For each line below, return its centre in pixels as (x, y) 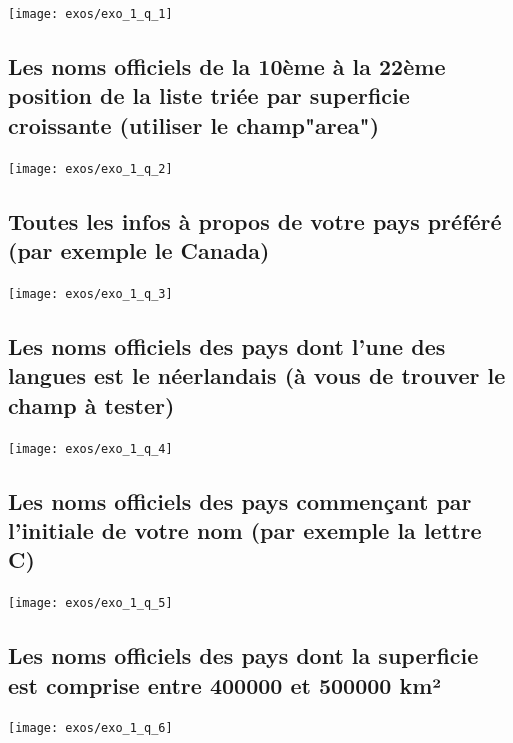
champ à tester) (91, 404)
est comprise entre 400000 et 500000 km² (224, 684)
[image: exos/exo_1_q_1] (90, 14)
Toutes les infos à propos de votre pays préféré (255, 220)
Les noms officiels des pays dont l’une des (227, 345)
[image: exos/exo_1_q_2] (90, 168)
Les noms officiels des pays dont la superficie (243, 655)
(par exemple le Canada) (139, 250)
